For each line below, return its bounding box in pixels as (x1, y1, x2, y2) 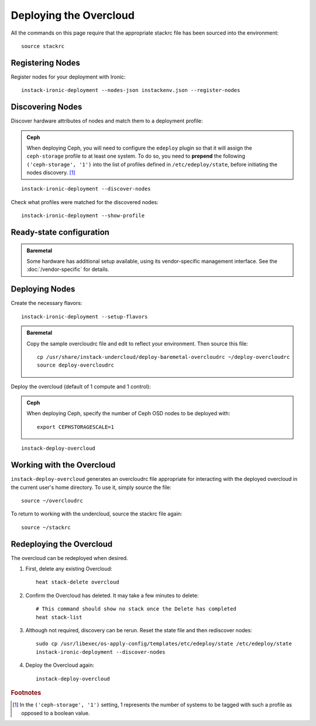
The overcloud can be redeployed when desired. (11, 554, 128, 561)
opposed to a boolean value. (21, 710, 90, 717)
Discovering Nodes (11, 102, 83, 112)
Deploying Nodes (11, 284, 75, 294)
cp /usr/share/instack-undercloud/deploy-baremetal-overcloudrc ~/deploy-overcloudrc (37, 354, 290, 360)
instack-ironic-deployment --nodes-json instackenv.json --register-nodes (21, 87, 241, 94)
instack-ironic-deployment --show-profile (21, 212, 145, 219)
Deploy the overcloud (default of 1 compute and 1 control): (11, 383, 152, 390)
